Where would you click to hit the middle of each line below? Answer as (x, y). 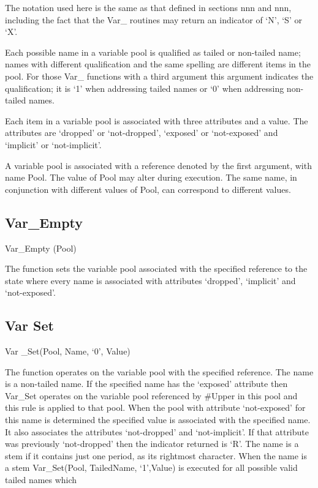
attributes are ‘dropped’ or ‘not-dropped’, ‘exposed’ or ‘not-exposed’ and (142, 133)
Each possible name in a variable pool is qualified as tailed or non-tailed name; (153, 52)
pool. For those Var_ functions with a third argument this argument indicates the (159, 76)
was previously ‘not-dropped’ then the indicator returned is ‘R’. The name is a (152, 444)
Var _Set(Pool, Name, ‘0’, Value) (68, 351)
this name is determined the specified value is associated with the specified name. (158, 420)
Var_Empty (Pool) (41, 248)
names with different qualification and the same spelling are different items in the (158, 64)
